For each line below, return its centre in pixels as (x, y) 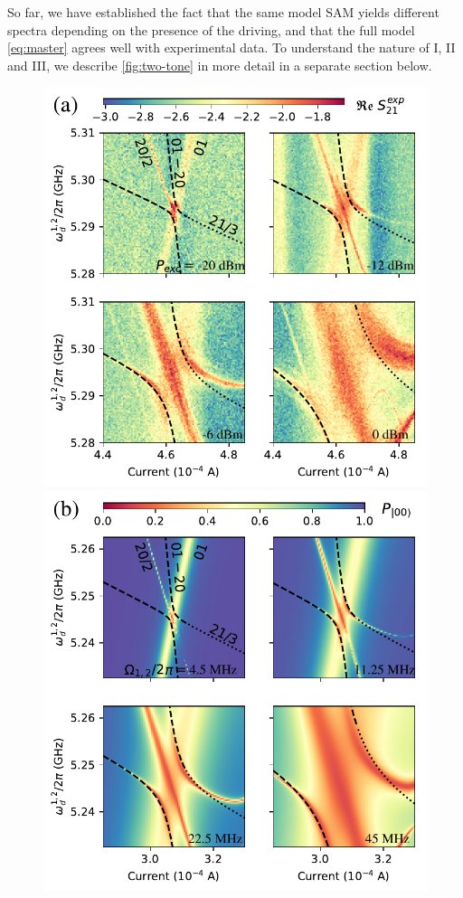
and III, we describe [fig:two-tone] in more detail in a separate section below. (220, 65)
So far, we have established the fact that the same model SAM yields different (223, 12)
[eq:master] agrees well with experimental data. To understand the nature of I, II (231, 47)
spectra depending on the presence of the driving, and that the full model (211, 29)
